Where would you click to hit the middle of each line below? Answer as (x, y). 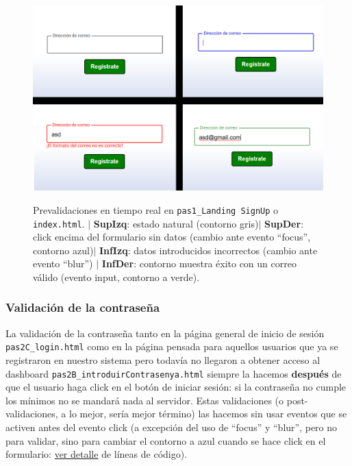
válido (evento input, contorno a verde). (116, 277)
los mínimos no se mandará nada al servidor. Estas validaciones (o (145, 400)
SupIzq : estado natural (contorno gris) (176, 223)
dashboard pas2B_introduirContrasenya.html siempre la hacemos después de (174, 373)
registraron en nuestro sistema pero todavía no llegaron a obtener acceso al (163, 360)
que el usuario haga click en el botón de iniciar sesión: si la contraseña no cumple (176, 387)
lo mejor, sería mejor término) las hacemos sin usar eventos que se (208, 414)
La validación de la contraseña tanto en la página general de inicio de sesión (165, 333)
